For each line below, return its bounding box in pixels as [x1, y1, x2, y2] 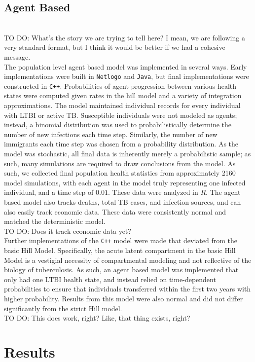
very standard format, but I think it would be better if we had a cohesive [4, 42, 225, 52]
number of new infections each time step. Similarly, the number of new [4, 129, 218, 139]
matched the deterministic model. [4, 216, 106, 226]
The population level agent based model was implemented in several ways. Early [4, 61, 247, 72]
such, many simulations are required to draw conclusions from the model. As [4, 158, 236, 168]
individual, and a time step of [4, 187, 94, 197]
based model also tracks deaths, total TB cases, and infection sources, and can [4, 197, 241, 207]
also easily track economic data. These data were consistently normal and [4, 206, 226, 217]
